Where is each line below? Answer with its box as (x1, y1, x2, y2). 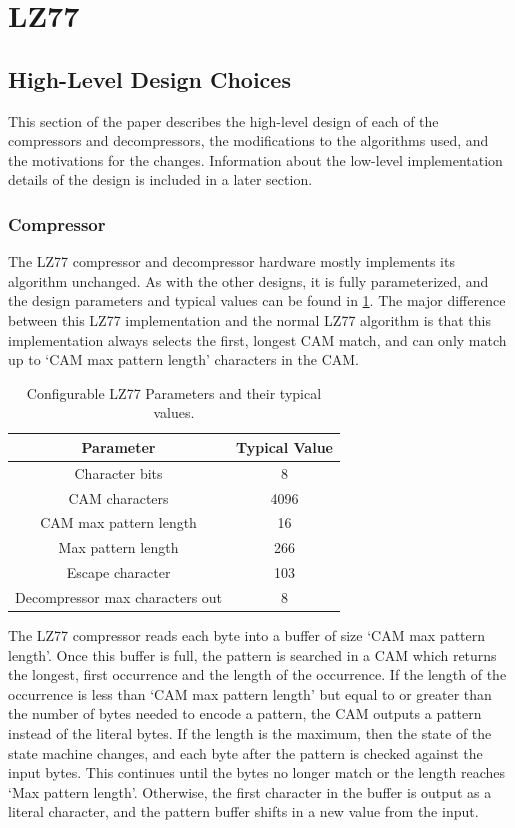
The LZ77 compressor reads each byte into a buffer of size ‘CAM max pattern (8, 625, 486, 646)
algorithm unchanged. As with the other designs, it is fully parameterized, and (8, 270, 489, 291)
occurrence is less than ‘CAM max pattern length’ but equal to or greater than (8, 683, 492, 704)
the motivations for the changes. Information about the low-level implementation (8, 149, 503, 170)
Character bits (74, 462, 163, 483)
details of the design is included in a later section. (8, 169, 313, 190)
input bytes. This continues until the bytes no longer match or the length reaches (8, 762, 506, 783)
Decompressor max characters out (15, 586, 223, 607)
